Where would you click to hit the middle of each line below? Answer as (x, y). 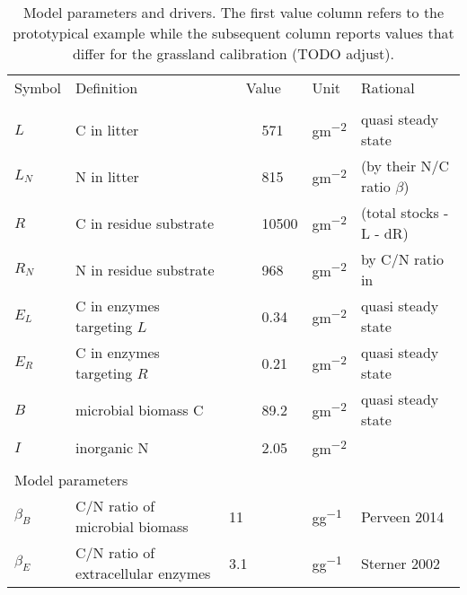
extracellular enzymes (143, 573)
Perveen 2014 (402, 516)
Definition (107, 87)
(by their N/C (405, 166)
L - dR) (384, 233)
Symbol (38, 87)
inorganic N (112, 447)
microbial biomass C (140, 409)
